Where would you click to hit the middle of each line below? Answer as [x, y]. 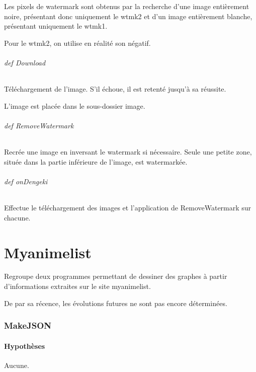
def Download [25, 62]
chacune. [17, 217]
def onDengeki [26, 181]
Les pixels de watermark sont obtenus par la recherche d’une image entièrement [127, 6]
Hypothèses [25, 346]
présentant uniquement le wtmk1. [56, 26]
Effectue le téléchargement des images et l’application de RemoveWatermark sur [128, 208]
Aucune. [17, 365]
